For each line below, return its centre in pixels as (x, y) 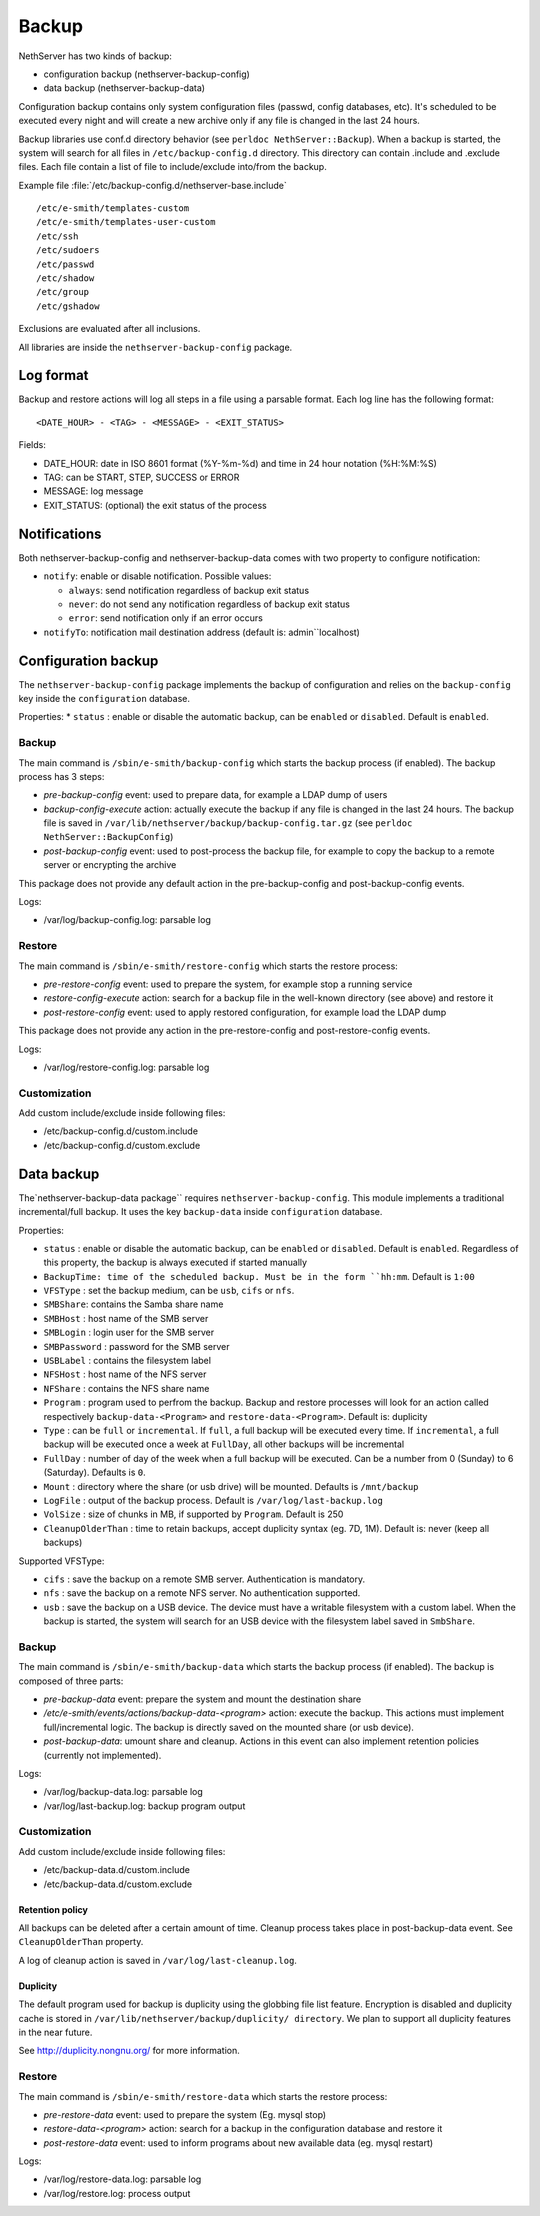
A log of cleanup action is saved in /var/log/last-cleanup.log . (157, 1960)
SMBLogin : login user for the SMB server (129, 1332)
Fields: (32, 445)
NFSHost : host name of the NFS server (125, 1374)
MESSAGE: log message (93, 491)
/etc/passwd (65, 264)
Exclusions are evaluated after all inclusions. (109, 329)
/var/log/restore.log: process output (117, 2193)
